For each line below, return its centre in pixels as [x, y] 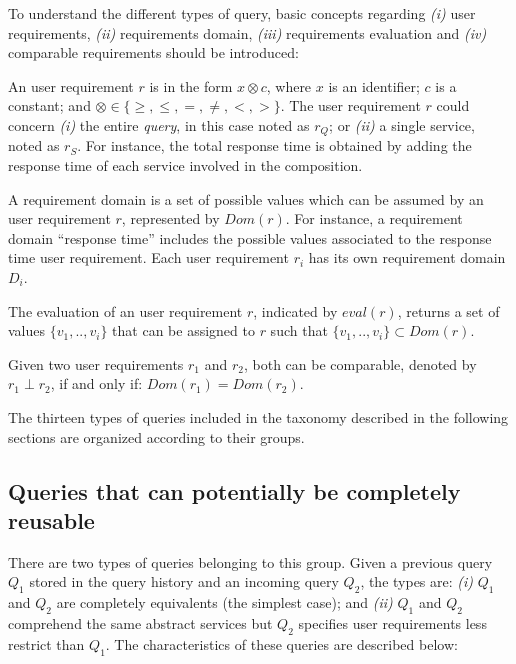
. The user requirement [350, 105]
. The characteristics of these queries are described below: [281, 643]
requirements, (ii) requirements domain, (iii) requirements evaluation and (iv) [247, 32]
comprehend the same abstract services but [140, 622]
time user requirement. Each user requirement [148, 257]
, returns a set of [448, 310]
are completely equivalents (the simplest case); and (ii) [224, 602]
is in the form [191, 85]
